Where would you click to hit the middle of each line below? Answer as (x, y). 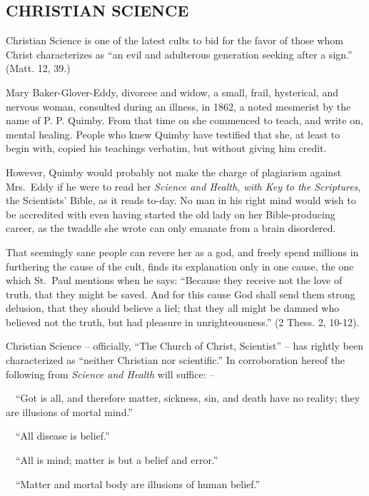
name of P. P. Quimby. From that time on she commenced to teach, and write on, (184, 120)
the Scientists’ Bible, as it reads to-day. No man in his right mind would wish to (181, 200)
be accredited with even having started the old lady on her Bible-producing (171, 214)
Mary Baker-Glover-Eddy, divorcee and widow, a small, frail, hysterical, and (172, 92)
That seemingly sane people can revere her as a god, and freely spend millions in (182, 252)
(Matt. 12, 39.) (38, 68)
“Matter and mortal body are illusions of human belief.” (138, 484)
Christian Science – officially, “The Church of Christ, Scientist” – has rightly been (184, 346)
